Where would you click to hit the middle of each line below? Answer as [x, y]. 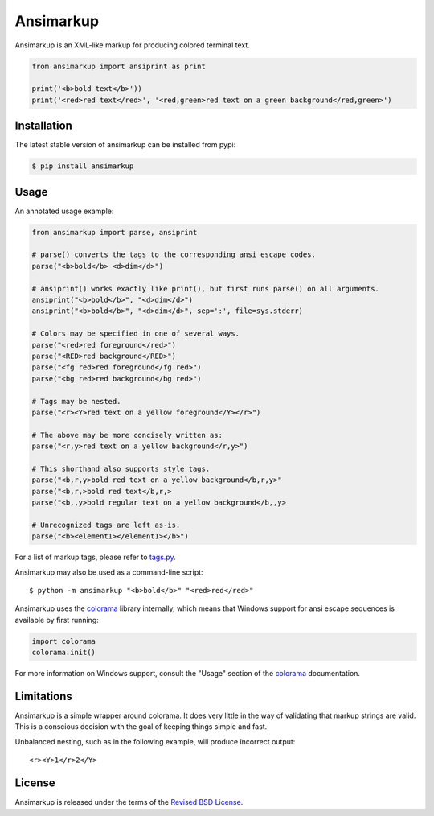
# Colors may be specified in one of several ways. [136, 334]
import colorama [64, 641]
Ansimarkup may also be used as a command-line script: [109, 572]
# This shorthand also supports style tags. [121, 468]
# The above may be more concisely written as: [127, 435]
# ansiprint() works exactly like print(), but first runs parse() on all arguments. [205, 288]
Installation [43, 126]
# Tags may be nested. [76, 401]
